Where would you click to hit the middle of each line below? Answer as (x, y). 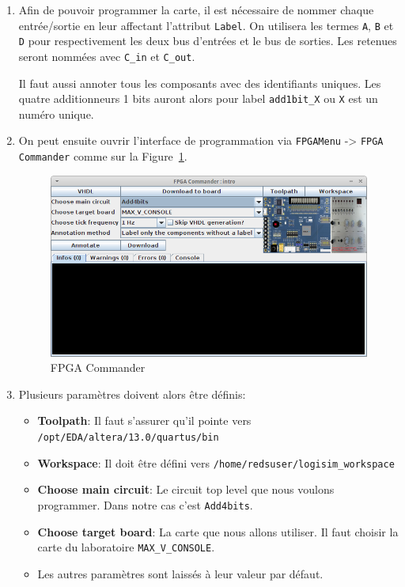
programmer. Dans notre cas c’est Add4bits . (145, 504)
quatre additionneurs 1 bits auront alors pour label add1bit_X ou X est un (198, 98)
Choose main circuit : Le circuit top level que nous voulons (186, 489)
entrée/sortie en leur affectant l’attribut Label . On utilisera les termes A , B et (206, 25)
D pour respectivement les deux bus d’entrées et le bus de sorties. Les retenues (208, 41)
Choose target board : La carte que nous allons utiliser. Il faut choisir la (218, 531)
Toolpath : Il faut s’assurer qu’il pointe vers (144, 420)
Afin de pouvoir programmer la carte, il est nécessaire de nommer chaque (196, 9)
